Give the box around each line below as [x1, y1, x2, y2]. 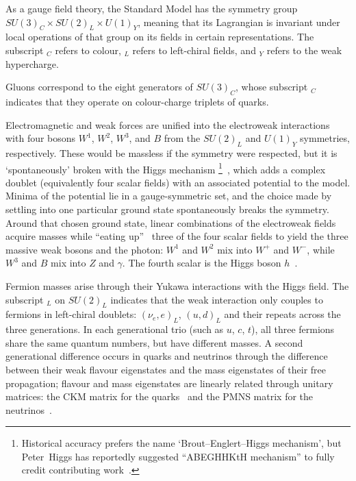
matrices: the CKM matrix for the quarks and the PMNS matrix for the [5, 389, 314, 404]
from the [164, 131, 201, 145]
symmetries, [300, 131, 350, 145]
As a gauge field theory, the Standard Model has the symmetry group [5, 1, 298, 15]
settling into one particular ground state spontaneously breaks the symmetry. [5, 201, 329, 216]
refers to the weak [266, 42, 342, 57]
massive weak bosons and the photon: [5, 242, 164, 256]
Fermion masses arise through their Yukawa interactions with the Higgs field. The [5, 278, 349, 293]
